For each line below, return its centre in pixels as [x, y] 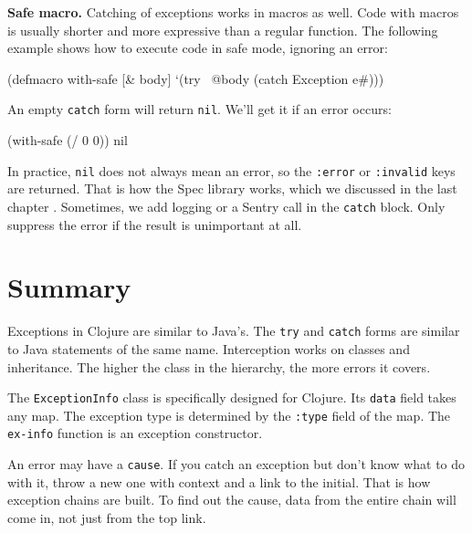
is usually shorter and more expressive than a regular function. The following [223, 30]
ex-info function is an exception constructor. [135, 433]
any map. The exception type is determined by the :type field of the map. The [229, 415]
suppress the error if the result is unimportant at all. [155, 224]
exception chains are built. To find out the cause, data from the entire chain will [232, 500]
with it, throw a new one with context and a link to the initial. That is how [219, 481]
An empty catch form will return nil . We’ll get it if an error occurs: [199, 109]
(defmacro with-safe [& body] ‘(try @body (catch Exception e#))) [196, 78]
